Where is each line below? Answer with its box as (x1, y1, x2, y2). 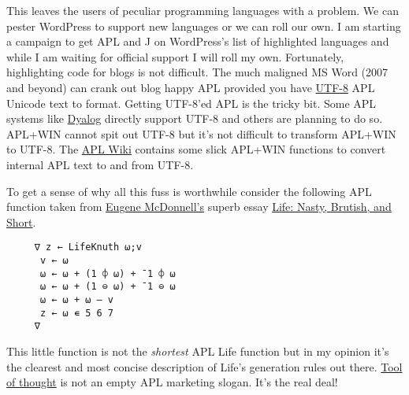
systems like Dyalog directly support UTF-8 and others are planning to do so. (6, 110, 383, 127)
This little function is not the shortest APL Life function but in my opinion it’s (6, 342, 389, 359)
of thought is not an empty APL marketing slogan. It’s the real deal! (6, 374, 338, 390)
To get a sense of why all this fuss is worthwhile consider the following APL (6, 183, 372, 199)
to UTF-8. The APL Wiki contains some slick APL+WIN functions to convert (6, 141, 386, 157)
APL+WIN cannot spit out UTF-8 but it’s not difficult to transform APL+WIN (6, 125, 396, 142)
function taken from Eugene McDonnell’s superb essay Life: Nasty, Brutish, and (6, 198, 392, 215)
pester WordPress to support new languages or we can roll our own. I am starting (6, 17, 401, 34)
